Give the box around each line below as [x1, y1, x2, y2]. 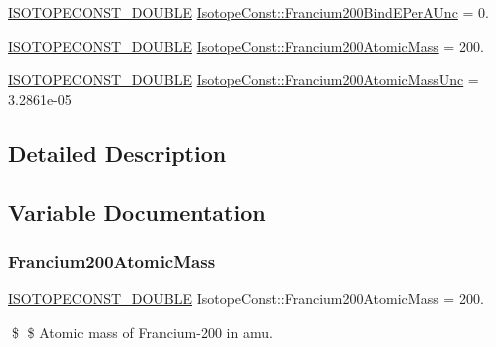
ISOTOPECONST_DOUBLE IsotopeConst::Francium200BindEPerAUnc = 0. [8, 2, 489, 22]
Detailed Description [8, 137, 227, 168]
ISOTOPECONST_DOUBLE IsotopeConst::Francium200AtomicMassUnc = [8, 69, 479, 90]
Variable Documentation [8, 196, 266, 227]
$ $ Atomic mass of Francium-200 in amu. [11, 321, 273, 342]
